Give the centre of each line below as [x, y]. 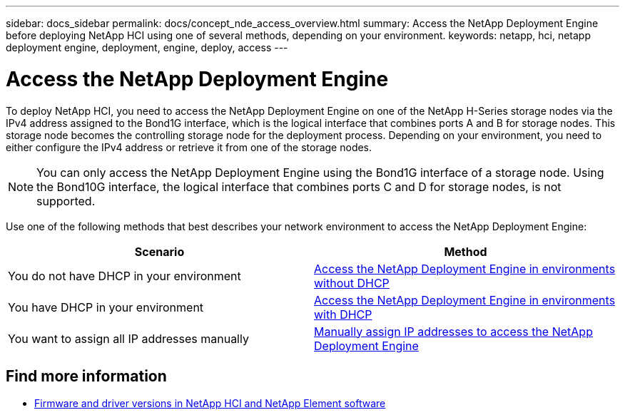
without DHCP [352, 283]
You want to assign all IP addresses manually [128, 338]
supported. [66, 201]
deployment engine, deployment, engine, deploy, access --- [147, 47]
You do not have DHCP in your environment [125, 276]
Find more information [86, 376]
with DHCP [343, 314]
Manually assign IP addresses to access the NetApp [453, 331]
